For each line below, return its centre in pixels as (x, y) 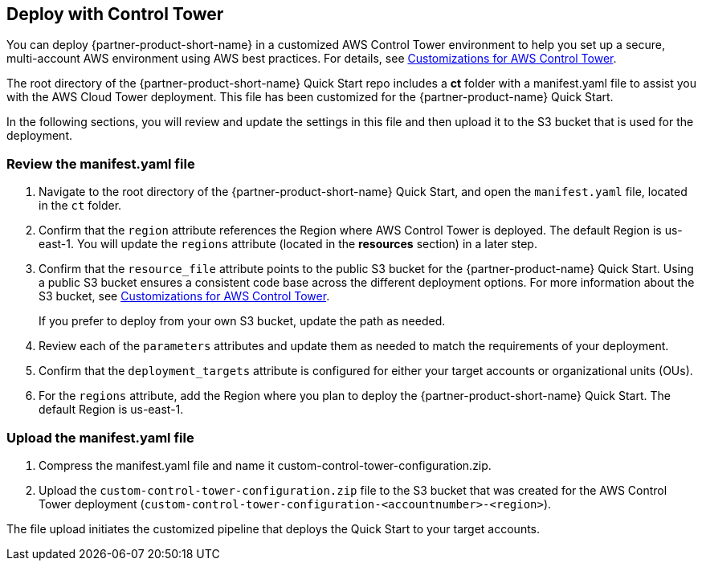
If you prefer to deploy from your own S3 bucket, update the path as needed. (242, 321)
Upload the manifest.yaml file (100, 437)
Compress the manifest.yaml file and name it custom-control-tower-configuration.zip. (265, 465)
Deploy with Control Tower (115, 14)
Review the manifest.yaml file (101, 163)
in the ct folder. (80, 206)
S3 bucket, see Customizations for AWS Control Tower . (184, 296)
